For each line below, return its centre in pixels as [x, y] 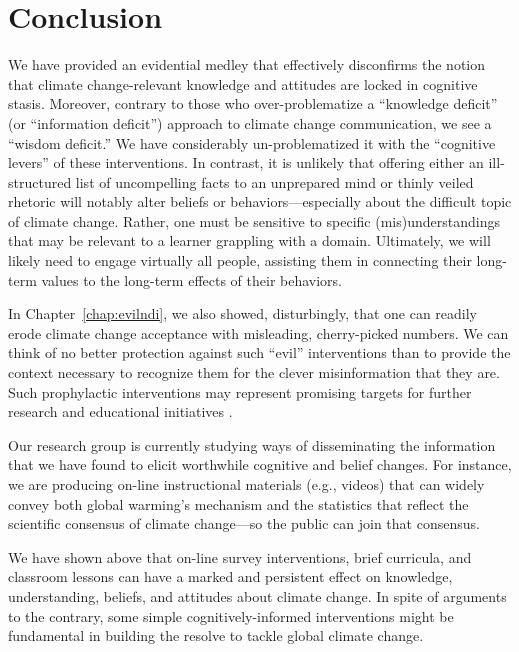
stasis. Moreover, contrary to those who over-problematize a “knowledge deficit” [253, 103]
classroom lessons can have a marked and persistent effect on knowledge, [230, 576]
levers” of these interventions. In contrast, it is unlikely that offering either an [246, 162]
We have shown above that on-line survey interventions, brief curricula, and [240, 556]
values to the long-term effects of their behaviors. [192, 279]
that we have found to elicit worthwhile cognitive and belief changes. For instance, [260, 464]
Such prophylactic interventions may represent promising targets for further [240, 391]
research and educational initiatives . [120, 411]
